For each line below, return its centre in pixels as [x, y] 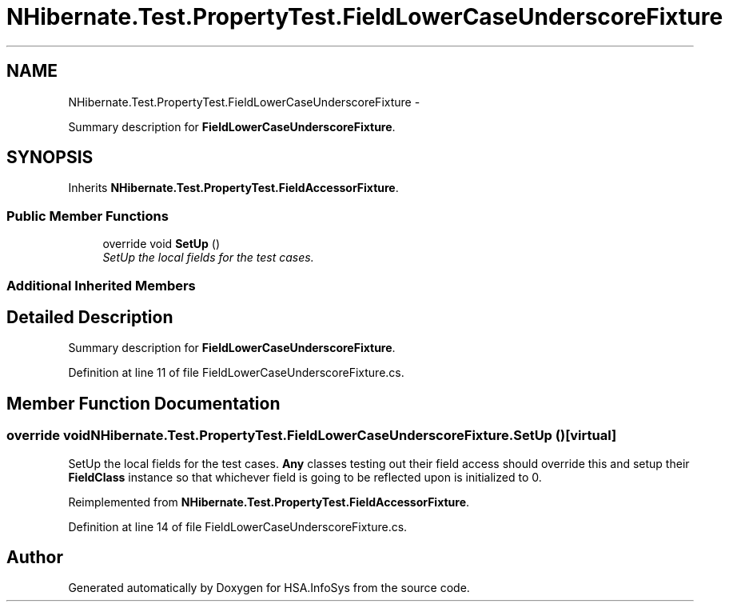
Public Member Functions [88, 216]
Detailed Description [90, 317]
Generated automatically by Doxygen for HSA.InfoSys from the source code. [269, 588]
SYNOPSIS [50, 158]
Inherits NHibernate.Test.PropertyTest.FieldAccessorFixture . [233, 188]
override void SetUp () [161, 244]
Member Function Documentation [143, 403]
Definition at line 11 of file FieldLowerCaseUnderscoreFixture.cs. [236, 373]
